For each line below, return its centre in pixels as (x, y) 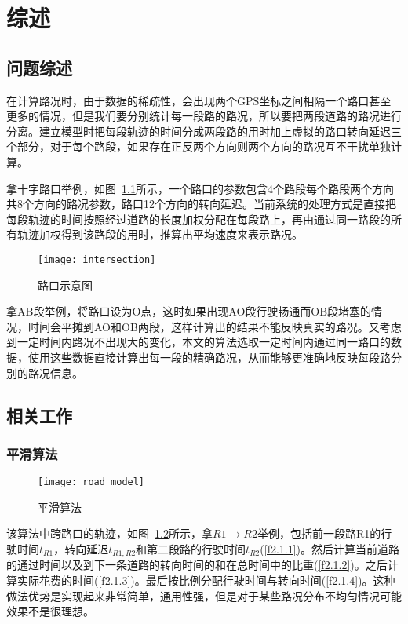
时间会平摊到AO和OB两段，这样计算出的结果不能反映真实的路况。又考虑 (215, 326)
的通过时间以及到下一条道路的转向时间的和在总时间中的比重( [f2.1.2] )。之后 (197, 565)
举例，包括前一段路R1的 (319, 533)
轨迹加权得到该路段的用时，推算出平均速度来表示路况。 (160, 234)
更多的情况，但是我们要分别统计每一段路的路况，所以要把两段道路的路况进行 (204, 116)
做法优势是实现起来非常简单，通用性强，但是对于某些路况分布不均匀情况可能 (204, 595)
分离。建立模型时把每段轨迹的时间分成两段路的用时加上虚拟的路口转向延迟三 (204, 131)
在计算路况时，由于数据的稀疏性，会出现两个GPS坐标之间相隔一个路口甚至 (199, 100)
